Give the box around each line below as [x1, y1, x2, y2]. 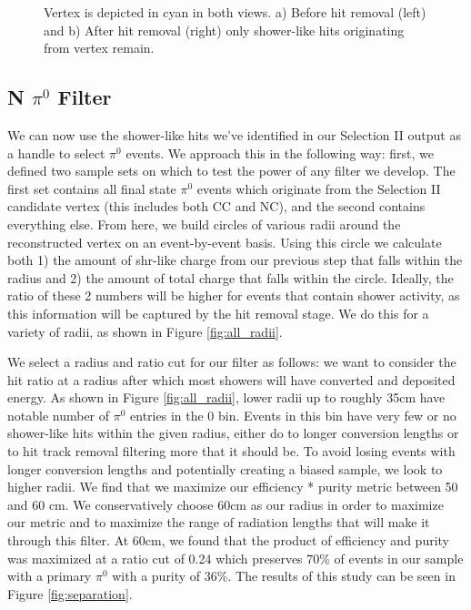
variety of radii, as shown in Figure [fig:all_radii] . [7, 321, 283, 341]
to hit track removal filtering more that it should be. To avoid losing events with [7, 442, 456, 461]
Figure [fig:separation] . [7, 584, 133, 603]
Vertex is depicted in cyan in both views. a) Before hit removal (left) [44, 3, 426, 21]
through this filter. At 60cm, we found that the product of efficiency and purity [7, 531, 449, 550]
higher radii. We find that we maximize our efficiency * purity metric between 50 [7, 477, 458, 496]
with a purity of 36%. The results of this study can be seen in [112, 566, 456, 585]
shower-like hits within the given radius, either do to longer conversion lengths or [7, 423, 459, 442]
